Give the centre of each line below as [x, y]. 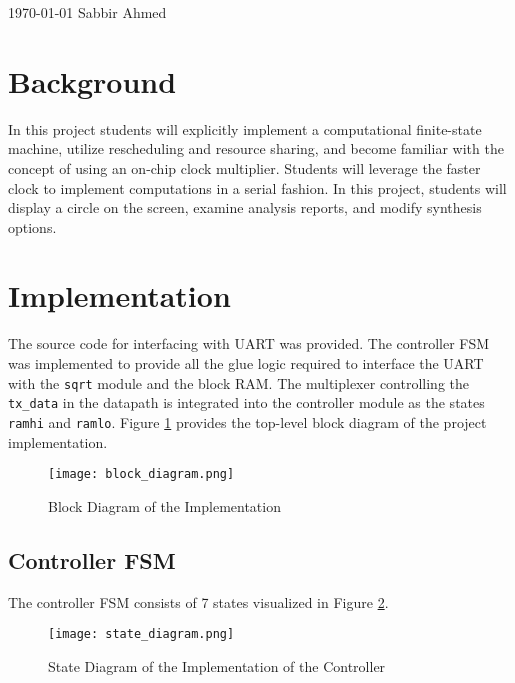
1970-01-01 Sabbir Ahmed [87, 12]
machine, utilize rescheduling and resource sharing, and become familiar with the [256, 148]
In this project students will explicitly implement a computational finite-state [245, 128]
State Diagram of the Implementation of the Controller [217, 665]
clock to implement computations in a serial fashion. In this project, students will [257, 187]
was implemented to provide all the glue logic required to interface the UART [246, 363]
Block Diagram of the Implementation [164, 505]
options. [32, 226]
